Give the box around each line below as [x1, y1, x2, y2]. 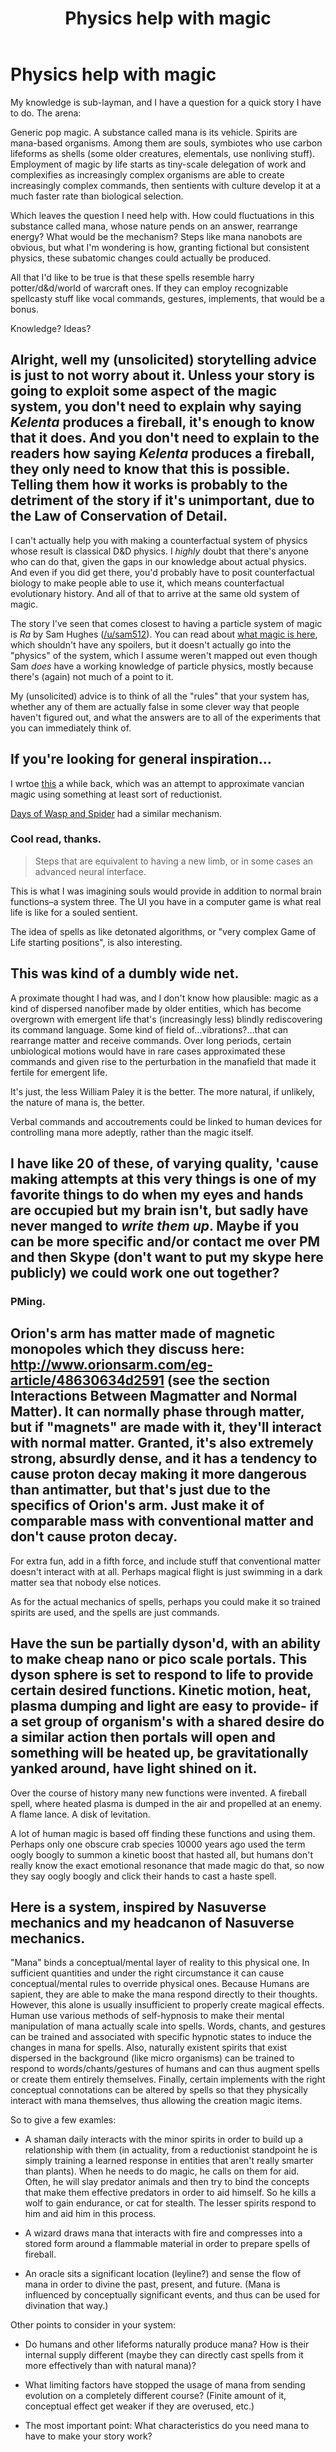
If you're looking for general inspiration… [10, 751, 272, 768]
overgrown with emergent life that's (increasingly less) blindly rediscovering [10, 1013, 323, 1025]
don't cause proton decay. [10, 1528, 178, 1546]
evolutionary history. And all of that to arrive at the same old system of [10, 587, 300, 599]
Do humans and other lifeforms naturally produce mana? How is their [24, 2338, 310, 2351]
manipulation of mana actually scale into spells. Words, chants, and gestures [10, 2020, 326, 2032]
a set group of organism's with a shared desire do [10, 1713, 325, 1731]
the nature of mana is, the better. [10, 1096, 145, 1108]
